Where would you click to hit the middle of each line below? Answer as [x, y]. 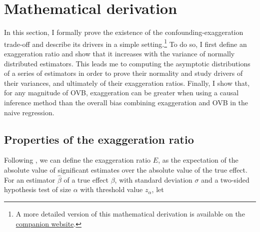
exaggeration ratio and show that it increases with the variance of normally [119, 53]
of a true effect [86, 179]
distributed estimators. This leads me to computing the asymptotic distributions [127, 63]
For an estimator [30, 179]
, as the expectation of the [198, 160]
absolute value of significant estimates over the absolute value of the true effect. [126, 169]
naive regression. [29, 112]
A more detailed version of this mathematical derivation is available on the [130, 213]
